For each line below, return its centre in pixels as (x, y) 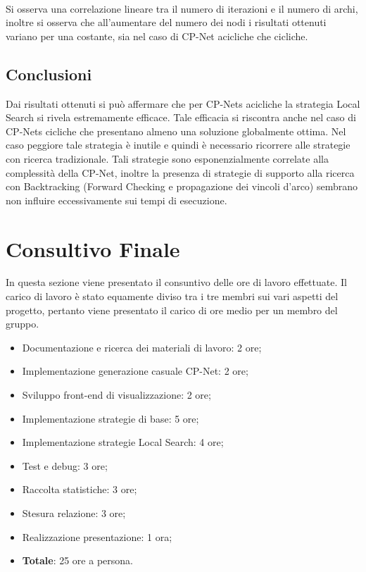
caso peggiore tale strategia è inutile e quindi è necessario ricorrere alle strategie (178, 145)
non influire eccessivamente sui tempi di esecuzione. (116, 200)
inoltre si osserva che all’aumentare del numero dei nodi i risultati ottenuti (166, 22)
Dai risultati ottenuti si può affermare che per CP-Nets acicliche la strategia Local (183, 103)
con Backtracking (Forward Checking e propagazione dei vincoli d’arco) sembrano (182, 186)
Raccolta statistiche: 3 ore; (80, 489)
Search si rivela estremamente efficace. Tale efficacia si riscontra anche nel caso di (181, 117)
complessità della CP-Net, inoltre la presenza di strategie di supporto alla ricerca (180, 172)
